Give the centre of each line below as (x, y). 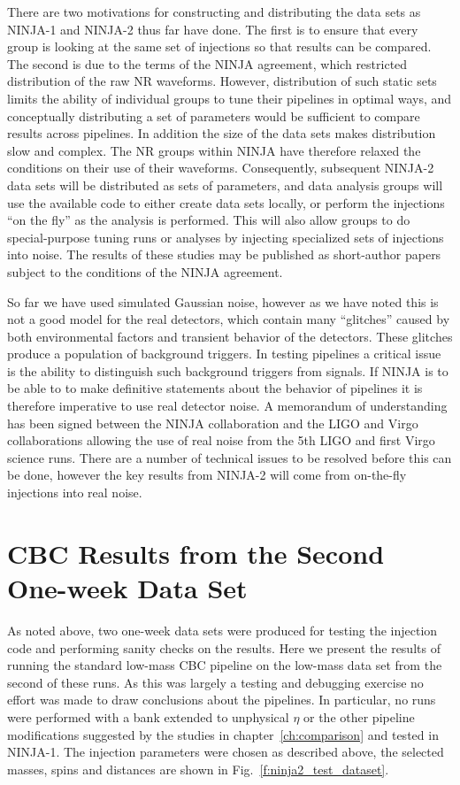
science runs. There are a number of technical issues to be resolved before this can (230, 457)
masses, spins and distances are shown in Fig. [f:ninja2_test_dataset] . (198, 769)
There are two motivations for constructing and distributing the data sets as (214, 12)
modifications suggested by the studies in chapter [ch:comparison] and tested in (223, 734)
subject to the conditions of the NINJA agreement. (145, 271)
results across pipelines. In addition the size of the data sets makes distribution (222, 133)
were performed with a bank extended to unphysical (148, 716)
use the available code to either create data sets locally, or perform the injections (226, 202)
